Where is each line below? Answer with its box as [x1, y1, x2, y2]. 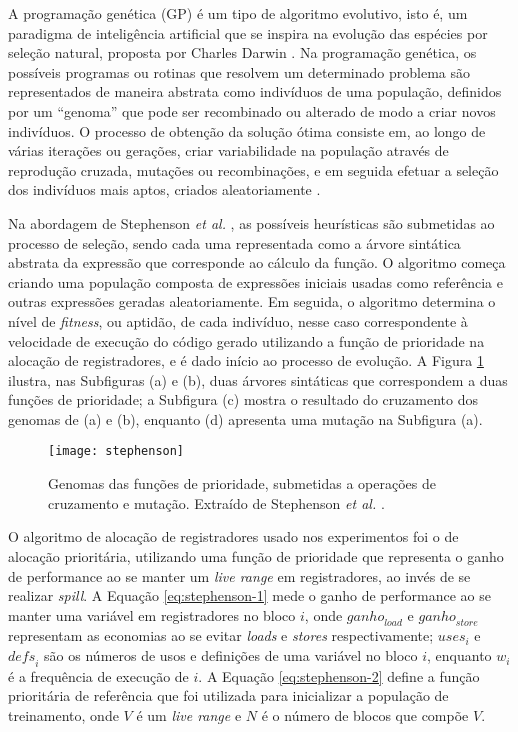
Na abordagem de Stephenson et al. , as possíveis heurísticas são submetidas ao [8, 212, 495, 233]
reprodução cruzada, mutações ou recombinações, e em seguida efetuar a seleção [8, 159, 499, 180]
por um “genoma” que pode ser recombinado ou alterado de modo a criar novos [8, 100, 496, 121]
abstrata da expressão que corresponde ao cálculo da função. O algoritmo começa [8, 252, 506, 273]
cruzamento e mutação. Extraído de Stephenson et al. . [48, 492, 385, 513]
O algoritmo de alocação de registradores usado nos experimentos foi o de [8, 526, 459, 547]
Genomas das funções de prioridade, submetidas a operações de [48, 473, 436, 494]
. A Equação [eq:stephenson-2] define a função [198, 665, 480, 686]
